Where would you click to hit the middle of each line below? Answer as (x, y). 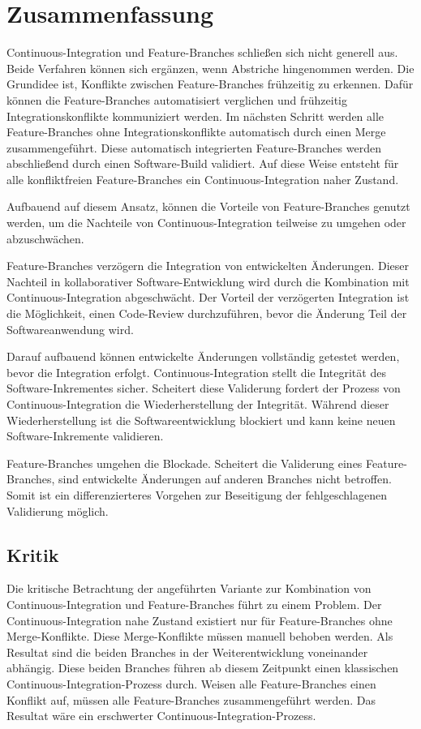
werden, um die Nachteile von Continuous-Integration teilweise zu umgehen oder (206, 223)
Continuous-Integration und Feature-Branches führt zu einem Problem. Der (194, 604)
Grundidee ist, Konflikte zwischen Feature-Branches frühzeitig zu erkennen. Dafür (210, 84)
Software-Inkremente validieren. (85, 436)
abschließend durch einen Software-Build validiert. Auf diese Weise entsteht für (203, 163)
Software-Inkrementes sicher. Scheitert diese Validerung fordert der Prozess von (204, 388)
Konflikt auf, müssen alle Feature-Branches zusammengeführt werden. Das (191, 699)
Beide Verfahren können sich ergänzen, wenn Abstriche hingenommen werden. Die (210, 68)
